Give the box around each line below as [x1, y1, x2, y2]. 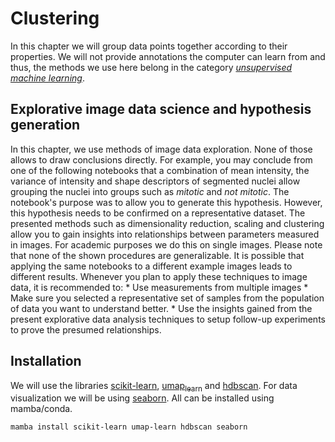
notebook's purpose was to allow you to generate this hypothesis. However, [10, 196, 323, 208]
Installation [10, 353, 82, 370]
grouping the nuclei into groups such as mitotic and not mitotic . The [10, 185, 290, 197]
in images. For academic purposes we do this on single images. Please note [10, 238, 323, 251]
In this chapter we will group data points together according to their [10, 40, 288, 52]
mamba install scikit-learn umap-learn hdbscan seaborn [10, 422, 248, 432]
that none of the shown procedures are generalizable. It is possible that [10, 249, 305, 261]
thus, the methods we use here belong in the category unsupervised [10, 61, 293, 73]
